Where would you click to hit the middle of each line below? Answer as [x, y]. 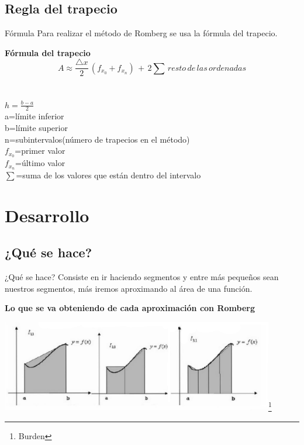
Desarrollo [47, 215]
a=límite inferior [34, 116]
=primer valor [40, 151]
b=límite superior [36, 128]
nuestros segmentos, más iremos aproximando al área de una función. [129, 288]
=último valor [40, 163]
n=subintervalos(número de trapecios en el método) [97, 139]
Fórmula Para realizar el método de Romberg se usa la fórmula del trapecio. [141, 33]
